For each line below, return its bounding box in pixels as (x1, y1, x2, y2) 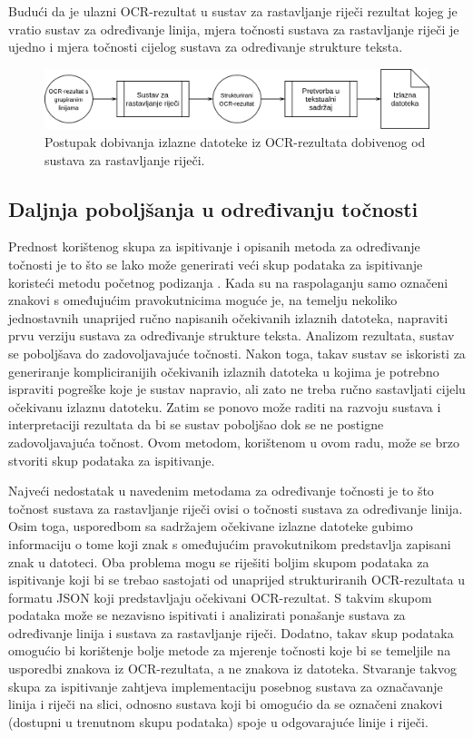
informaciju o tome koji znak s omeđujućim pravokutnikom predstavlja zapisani (8, 534, 451, 553)
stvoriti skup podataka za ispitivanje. (8, 450, 215, 469)
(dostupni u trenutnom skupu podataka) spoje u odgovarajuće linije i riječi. (8, 712, 429, 731)
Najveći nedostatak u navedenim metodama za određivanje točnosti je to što (8, 481, 434, 500)
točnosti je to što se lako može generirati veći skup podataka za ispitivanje (8, 255, 423, 274)
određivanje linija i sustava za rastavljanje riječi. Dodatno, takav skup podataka (8, 623, 454, 642)
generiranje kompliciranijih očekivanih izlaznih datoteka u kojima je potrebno (8, 361, 439, 380)
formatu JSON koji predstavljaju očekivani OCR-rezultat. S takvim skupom (8, 587, 432, 606)
